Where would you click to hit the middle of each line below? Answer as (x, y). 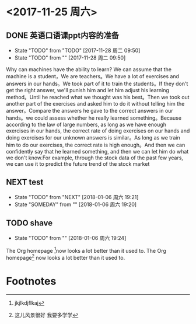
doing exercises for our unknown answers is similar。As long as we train (93, 137)
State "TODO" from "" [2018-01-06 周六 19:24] (70, 238)
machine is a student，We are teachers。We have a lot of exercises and (93, 76)
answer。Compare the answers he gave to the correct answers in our (90, 111)
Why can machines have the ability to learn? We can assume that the (89, 69)
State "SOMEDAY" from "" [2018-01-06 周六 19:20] (76, 204)
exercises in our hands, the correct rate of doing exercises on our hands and (98, 131)
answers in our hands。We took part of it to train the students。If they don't (97, 83)
